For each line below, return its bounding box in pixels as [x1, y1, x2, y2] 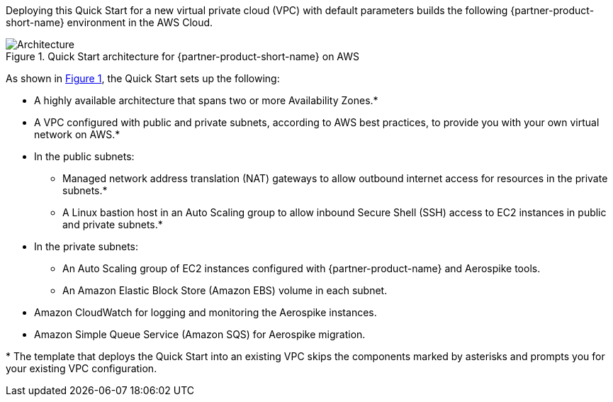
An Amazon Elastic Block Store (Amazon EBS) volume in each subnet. [62, 284, 388, 296]
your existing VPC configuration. [6, 362, 157, 374]
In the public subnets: [34, 150, 135, 162]
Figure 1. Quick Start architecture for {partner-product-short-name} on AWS [6, 50, 360, 62]
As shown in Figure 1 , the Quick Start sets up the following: [6, 72, 280, 84]
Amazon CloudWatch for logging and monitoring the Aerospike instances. [34, 306, 377, 318]
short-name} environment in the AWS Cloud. [6, 16, 213, 28]
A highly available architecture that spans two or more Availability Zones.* [34, 94, 378, 106]
